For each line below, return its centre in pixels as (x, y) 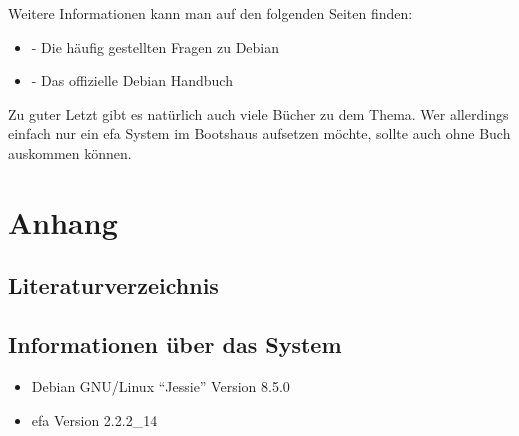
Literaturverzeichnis (113, 285)
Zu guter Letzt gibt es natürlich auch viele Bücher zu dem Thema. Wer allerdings (258, 113)
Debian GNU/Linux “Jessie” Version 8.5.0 (160, 385)
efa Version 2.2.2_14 (94, 419)
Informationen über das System (175, 344)
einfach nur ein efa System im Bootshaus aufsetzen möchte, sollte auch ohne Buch (259, 133)
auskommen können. (70, 152)
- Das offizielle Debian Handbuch (132, 80)
